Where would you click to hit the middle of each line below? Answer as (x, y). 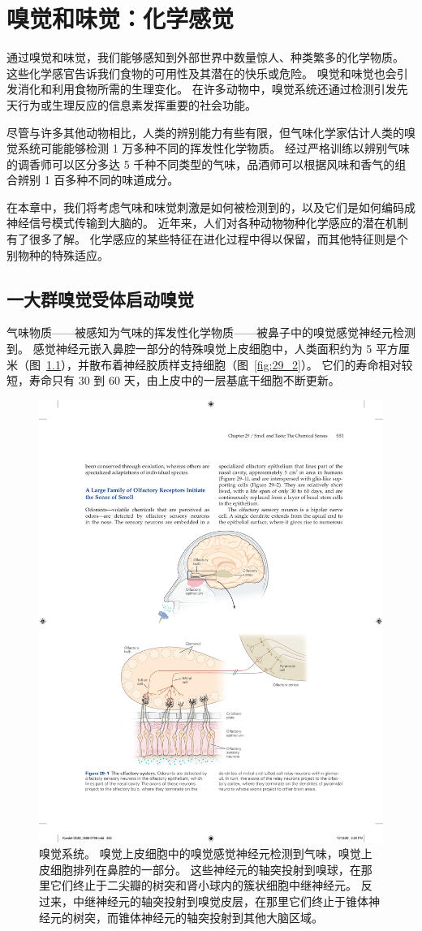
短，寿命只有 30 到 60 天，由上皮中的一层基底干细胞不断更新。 (173, 380)
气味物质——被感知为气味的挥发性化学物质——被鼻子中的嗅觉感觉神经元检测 (211, 332)
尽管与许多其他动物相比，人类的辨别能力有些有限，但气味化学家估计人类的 (205, 132)
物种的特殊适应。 (63, 254)
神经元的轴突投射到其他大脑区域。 (232, 917)
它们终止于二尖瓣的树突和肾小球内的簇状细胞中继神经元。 (203, 885)
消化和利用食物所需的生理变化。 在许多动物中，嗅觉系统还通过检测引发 (207, 89)
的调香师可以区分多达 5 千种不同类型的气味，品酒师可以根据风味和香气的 (201, 164)
